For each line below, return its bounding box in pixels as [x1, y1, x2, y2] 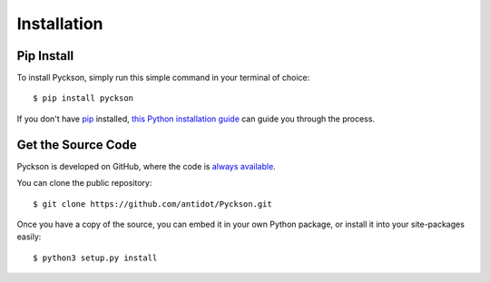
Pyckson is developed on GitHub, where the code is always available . [16, 160, 276, 171]
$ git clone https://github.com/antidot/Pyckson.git [33, 199, 272, 209]
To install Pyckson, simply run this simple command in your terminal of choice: [16, 73, 310, 83]
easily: [16, 231, 42, 242]
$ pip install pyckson [33, 93, 134, 103]
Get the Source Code [16, 137, 137, 152]
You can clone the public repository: [16, 178, 152, 189]
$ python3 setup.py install [33, 252, 158, 263]
